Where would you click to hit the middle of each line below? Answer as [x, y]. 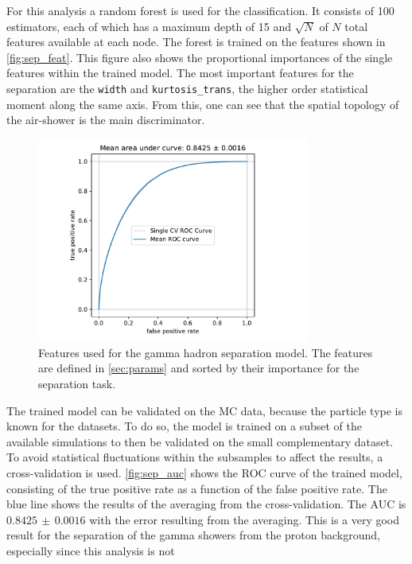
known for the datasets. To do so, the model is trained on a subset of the [184, 426]
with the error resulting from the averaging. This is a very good [245, 519]
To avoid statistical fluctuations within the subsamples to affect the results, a [195, 457]
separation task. [77, 383]
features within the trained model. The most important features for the [180, 73]
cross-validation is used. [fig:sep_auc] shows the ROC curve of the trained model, [204, 472]
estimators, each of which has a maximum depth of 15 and [149, 26]
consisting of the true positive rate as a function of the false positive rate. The [197, 488]
